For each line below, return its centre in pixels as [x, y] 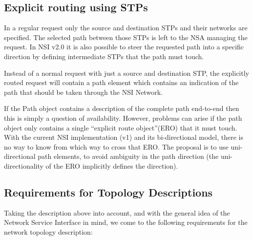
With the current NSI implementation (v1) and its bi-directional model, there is [124, 137]
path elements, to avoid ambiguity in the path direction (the [128, 156]
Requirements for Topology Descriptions [108, 192]
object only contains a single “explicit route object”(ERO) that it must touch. [121, 127]
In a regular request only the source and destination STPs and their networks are [126, 28]
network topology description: [48, 231]
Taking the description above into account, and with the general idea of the [117, 212]
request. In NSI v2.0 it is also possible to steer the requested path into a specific [124, 47]
